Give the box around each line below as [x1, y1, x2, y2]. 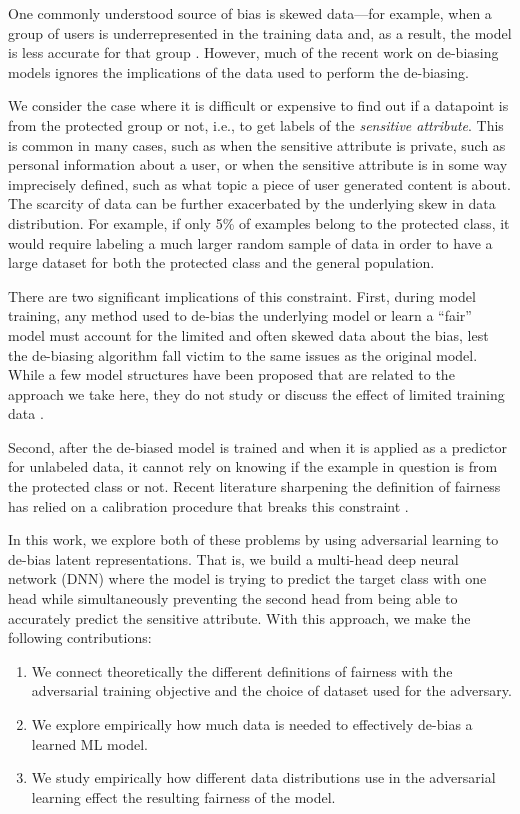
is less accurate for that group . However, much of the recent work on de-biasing [8, 42, 499, 63]
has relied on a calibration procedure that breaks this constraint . [8, 495, 409, 516]
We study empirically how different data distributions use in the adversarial [31, 767, 496, 788]
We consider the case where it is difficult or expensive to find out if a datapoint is [8, 95, 509, 116]
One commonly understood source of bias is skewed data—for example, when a [8, 3, 492, 23]
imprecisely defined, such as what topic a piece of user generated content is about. [8, 173, 511, 194]
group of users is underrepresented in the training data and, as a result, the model [8, 22, 512, 43]
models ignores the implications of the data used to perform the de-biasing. [8, 61, 469, 82]
